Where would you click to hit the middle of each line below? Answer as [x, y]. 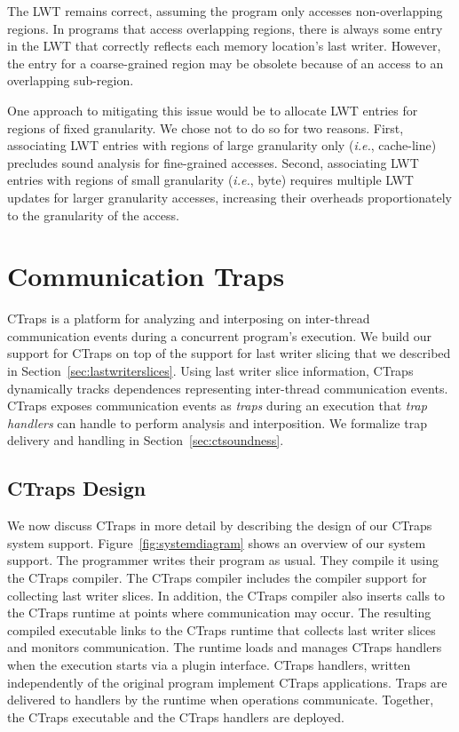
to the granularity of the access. [93, 215]
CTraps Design [77, 488]
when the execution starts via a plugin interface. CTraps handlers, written [209, 664]
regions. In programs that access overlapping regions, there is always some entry [225, 28]
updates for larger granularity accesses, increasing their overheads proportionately [229, 197]
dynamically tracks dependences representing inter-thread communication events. [228, 388]
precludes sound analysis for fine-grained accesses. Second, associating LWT [213, 162]
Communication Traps [146, 276]
